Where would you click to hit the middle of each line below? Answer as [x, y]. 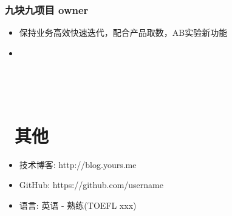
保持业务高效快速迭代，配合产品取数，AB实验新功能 [123, 32]
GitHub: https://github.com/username [91, 185]
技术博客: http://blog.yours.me [78, 164]
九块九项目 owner [47, 9]
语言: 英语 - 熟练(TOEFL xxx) [78, 205]
